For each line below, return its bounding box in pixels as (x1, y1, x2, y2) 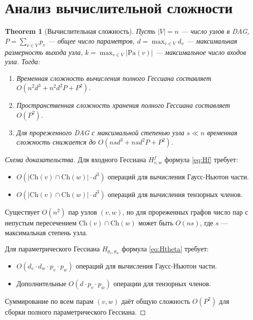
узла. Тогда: (5, 56, 40, 67)
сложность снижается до (16, 137, 96, 147)
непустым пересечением (5, 217, 77, 227)
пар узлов (68, 206, 97, 217)
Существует (5, 206, 40, 217)
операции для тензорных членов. (113, 278, 211, 288)
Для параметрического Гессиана (5, 244, 100, 254)
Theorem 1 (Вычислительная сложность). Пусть (5, 26, 156, 36)
